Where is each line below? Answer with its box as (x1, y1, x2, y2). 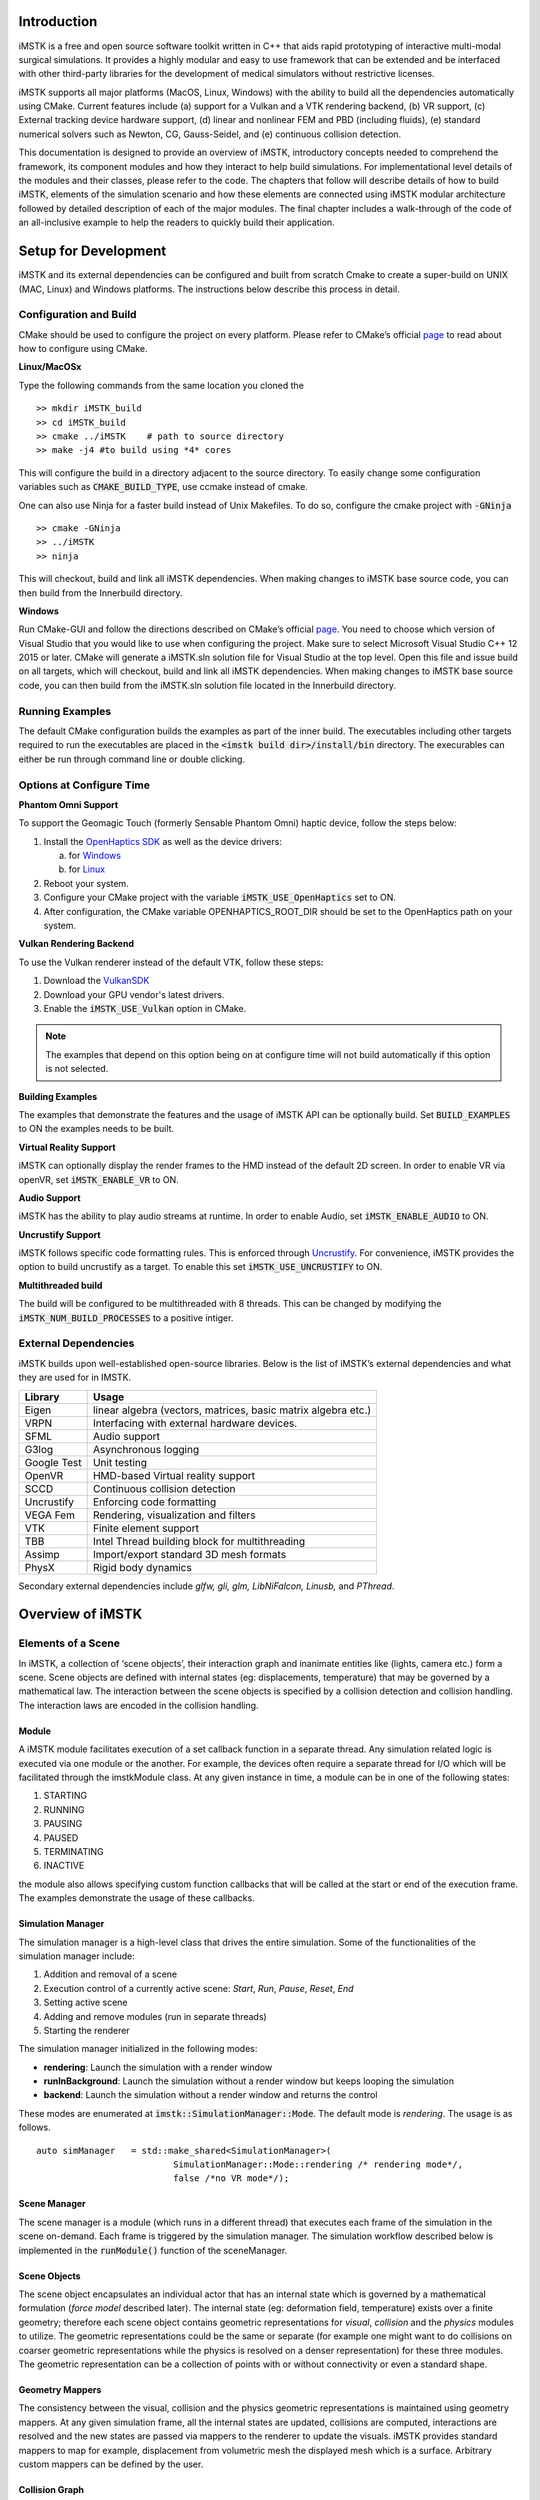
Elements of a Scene (18, 1636, 120, 1650)
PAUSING (43, 1818, 83, 1830)
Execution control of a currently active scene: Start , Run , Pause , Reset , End (43, 1982, 354, 1994)
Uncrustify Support (18, 1228, 101, 1240)
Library (24, 1390, 60, 1404)
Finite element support (92, 1521, 200, 1535)
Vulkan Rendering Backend (18, 938, 135, 950)
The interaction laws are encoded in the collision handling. (18, 1699, 259, 1711)
